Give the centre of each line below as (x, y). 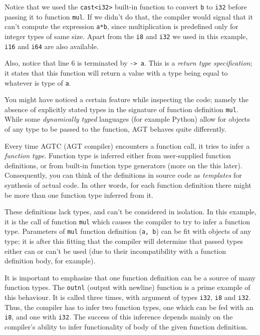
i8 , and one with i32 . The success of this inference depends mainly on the (119, 317)
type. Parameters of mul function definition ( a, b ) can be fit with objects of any (128, 231)
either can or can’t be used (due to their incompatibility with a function (115, 251)
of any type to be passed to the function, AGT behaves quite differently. (115, 129)
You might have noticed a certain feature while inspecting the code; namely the (127, 99)
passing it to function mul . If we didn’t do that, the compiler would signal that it (129, 16)
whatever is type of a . (38, 82)
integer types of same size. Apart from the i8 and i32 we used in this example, (126, 36)
